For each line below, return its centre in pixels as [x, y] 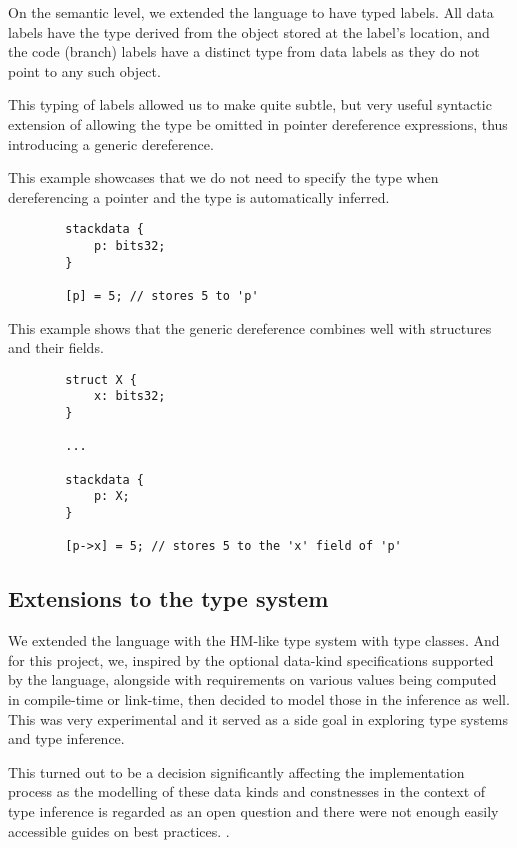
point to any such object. [84, 70]
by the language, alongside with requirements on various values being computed [252, 679]
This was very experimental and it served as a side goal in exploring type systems [258, 718]
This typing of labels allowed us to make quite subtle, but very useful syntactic [250, 104]
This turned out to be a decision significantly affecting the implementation [236, 771]
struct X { [101, 379]
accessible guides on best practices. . [119, 830]
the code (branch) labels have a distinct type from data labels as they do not [244, 51]
